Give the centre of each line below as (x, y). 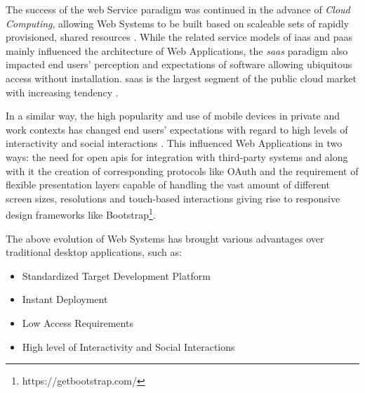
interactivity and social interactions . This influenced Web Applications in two (174, 143)
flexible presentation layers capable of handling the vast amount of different (168, 185)
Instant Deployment (65, 299)
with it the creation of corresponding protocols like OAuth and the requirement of (182, 170)
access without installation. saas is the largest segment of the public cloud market (181, 78)
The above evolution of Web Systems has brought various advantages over (165, 238)
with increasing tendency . (62, 92)
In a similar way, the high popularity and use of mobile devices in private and (173, 116)
